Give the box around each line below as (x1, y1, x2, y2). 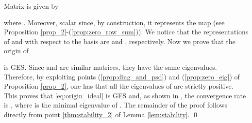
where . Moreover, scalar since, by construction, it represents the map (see (4, 17, 225, 27)
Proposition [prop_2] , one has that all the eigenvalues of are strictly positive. (4, 81, 234, 91)
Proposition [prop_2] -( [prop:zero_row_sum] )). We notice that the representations (4, 27, 249, 37)
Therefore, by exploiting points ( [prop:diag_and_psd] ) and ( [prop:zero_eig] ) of (4, 71, 240, 81)
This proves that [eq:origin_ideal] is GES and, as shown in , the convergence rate (4, 90, 246, 100)
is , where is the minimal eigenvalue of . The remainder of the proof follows (4, 100, 228, 110)
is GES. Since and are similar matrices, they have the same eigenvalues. (4, 61, 217, 72)
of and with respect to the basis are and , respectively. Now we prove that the (4, 36, 235, 46)
